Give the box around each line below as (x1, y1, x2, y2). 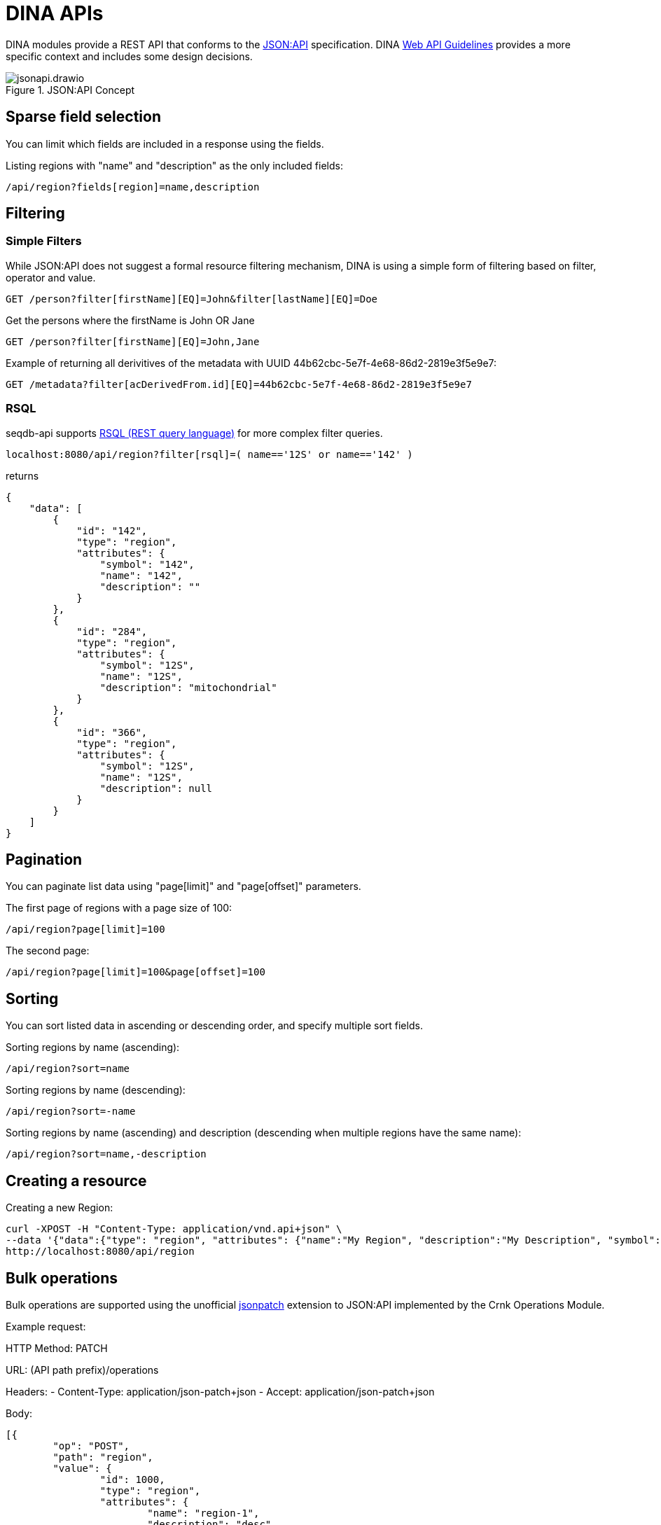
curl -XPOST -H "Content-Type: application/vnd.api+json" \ (6, 1223, 342, 1235)
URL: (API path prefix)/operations (6, 1363, 159, 1376)
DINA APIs (6, 1, 104, 25)
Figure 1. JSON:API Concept (6, 83, 135, 96)
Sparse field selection (6, 108, 161, 126)
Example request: (6, 1320, 86, 1332)
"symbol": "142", (99, 558, 195, 570)
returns (6, 469, 39, 482)
